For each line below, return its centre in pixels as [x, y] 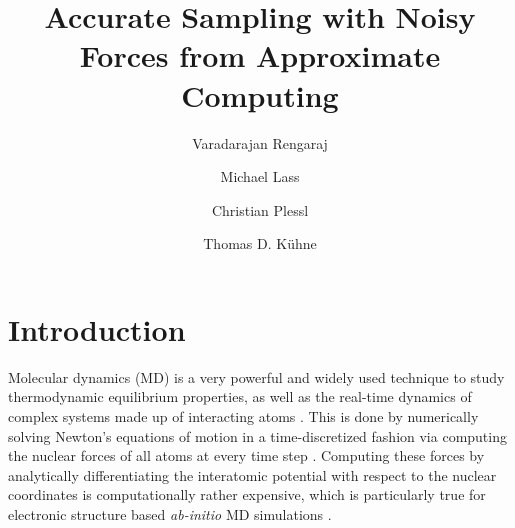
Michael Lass [260, 176]
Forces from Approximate [260, 55]
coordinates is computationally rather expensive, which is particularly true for [247, 494]
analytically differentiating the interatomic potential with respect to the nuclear [252, 474]
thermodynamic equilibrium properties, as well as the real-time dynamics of [240, 396]
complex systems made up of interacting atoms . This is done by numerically [243, 416]
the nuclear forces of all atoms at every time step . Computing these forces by [246, 455]
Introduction [97, 328]
